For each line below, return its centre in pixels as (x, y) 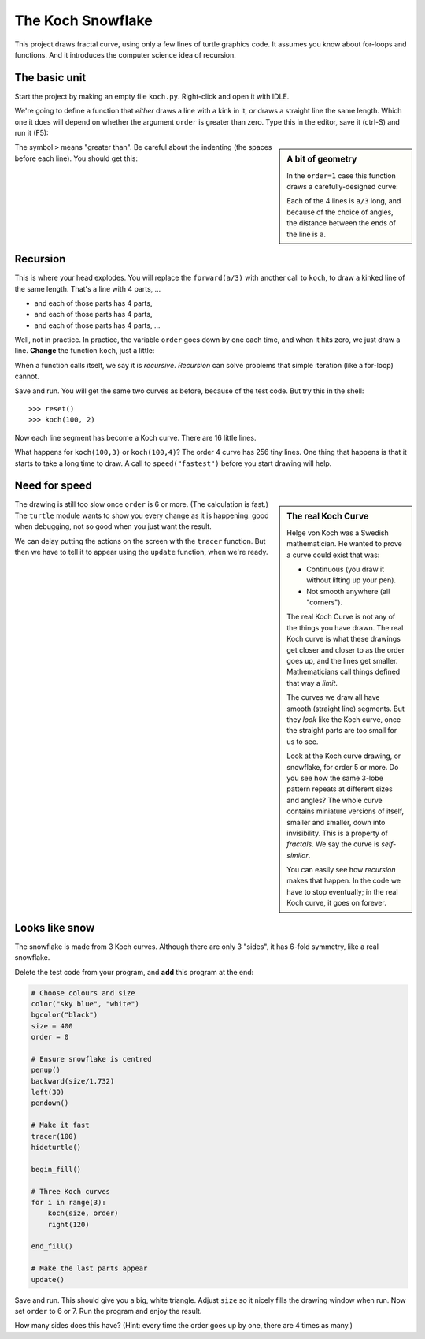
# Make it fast (60, 1125)
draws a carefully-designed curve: (343, 187)
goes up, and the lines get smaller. (342, 661)
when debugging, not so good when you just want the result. (113, 526)
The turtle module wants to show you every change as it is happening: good (142, 515)
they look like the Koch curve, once (344, 720)
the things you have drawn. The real (345, 627)
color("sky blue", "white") (85, 1004)
